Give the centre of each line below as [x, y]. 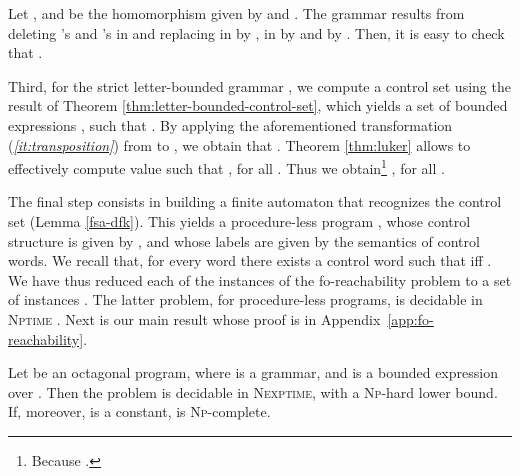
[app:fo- [410, 318]
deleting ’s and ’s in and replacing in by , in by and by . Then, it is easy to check [256, 32]
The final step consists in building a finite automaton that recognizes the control [255, 201]
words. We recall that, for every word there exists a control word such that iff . [250, 260]
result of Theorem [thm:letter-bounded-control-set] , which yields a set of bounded [258, 105]
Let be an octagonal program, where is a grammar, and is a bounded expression [253, 372]
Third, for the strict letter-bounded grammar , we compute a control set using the [259, 85]
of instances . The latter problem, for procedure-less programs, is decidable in [245, 299]
